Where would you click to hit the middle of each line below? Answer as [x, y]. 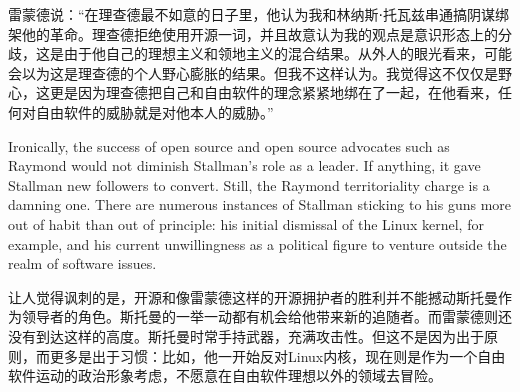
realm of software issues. [82, 263]
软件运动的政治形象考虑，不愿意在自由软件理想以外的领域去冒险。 [225, 375]
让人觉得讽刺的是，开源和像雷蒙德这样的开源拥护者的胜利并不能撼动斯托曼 [253, 296]
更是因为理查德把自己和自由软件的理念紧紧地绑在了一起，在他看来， [273, 92]
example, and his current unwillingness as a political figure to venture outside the [257, 243]
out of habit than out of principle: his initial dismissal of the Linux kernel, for [246, 223]
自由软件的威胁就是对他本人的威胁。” [154, 111]
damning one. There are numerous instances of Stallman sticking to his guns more [260, 204]
